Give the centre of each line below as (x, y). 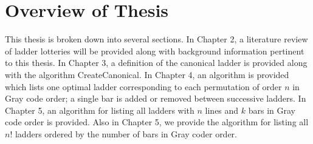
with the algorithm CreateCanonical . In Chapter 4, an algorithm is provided (147, 74)
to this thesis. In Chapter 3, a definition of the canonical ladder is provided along (156, 63)
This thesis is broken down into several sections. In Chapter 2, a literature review (156, 39)
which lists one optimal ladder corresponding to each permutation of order (143, 86)
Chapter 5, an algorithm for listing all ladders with (100, 110)
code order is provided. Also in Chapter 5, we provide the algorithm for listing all (157, 122)
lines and (222, 110)
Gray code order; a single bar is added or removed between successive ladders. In (156, 98)
